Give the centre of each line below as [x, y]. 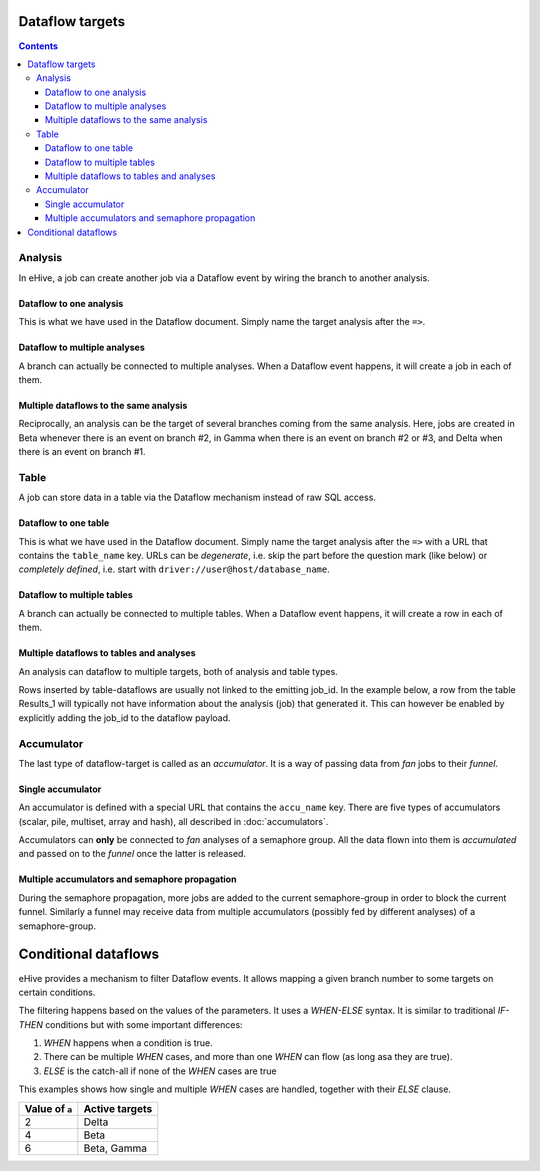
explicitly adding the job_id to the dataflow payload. [124, 717]
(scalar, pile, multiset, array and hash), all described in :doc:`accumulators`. [173, 821]
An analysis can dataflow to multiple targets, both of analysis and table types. [178, 671]
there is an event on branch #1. [82, 452]
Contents [38, 46]
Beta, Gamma [115, 1148]
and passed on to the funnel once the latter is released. [132, 854]
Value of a [48, 1108]
